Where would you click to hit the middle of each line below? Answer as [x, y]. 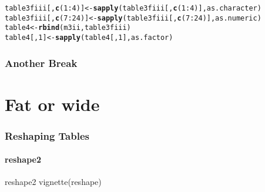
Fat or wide [52, 104]
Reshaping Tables [47, 135]
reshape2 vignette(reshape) [53, 182]
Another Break [41, 63]
